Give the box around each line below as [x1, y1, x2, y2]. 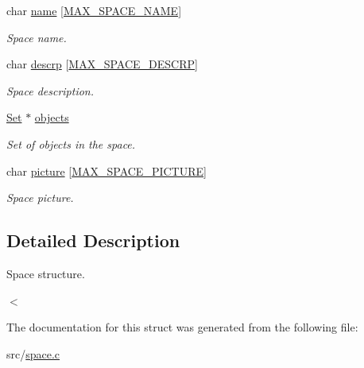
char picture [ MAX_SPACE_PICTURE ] [6, 162, 207, 179]
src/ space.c [6, 345, 60, 362]
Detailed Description [6, 228, 180, 253]
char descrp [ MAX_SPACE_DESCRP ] [6, 56, 198, 72]
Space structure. [6, 265, 85, 281]
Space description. [6, 82, 95, 99]
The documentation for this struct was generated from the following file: [6, 319, 358, 335]
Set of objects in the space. [6, 135, 136, 152]
